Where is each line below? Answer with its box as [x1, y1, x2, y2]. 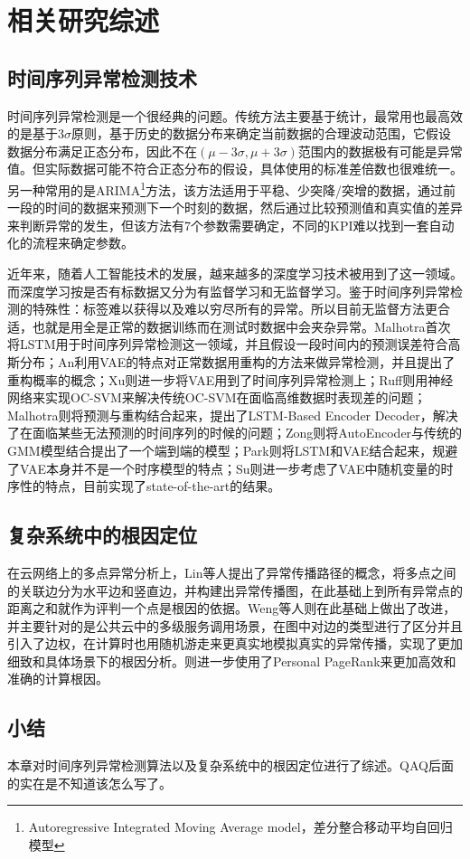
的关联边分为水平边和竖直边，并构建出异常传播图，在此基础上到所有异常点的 [7, 581, 463, 599]
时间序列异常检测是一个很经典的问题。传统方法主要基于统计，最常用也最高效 [7, 106, 463, 125]
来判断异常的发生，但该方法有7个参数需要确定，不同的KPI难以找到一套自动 [7, 215, 455, 234]
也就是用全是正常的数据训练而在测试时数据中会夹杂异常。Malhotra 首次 [32, 316, 451, 335]
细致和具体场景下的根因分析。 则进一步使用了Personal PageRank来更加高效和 [7, 651, 456, 670]
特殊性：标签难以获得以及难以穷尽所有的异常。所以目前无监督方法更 [32, 299, 437, 318]
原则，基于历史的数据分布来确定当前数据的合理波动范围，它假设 [71, 124, 451, 143]
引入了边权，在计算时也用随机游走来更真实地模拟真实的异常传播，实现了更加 [7, 634, 463, 653]
